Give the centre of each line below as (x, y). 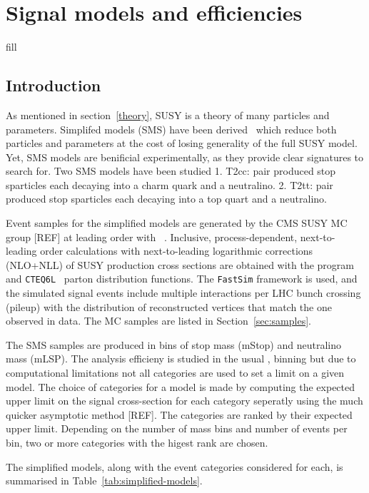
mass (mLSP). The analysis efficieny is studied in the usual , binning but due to (181, 359)
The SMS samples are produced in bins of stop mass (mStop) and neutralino (173, 344)
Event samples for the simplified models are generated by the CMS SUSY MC (177, 223)
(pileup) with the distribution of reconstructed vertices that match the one (169, 306)
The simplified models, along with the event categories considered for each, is (175, 466)
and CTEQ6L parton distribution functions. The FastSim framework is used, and (182, 279)
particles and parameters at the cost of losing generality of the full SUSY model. (182, 143)
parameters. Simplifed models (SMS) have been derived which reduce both (171, 129)
